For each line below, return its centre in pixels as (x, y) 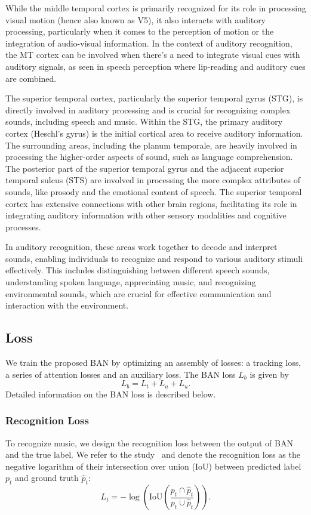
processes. (23, 226)
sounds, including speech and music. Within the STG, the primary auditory (144, 121)
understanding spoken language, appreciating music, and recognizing (131, 282)
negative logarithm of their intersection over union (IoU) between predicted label (153, 466)
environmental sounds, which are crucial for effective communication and (138, 293)
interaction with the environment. (67, 305)
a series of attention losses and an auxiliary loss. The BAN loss (121, 374)
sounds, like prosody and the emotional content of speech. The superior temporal (154, 191)
